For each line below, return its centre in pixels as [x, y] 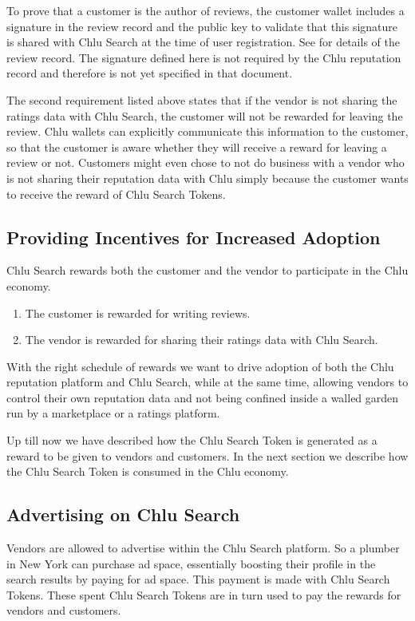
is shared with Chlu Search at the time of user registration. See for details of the [203, 42]
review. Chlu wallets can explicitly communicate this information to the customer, [207, 131]
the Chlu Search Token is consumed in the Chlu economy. [148, 471]
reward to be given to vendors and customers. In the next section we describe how [207, 455]
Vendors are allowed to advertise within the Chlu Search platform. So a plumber [203, 548]
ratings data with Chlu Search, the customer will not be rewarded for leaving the [205, 115]
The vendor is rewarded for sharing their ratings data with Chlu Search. [202, 340]
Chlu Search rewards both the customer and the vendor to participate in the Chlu [207, 270]
